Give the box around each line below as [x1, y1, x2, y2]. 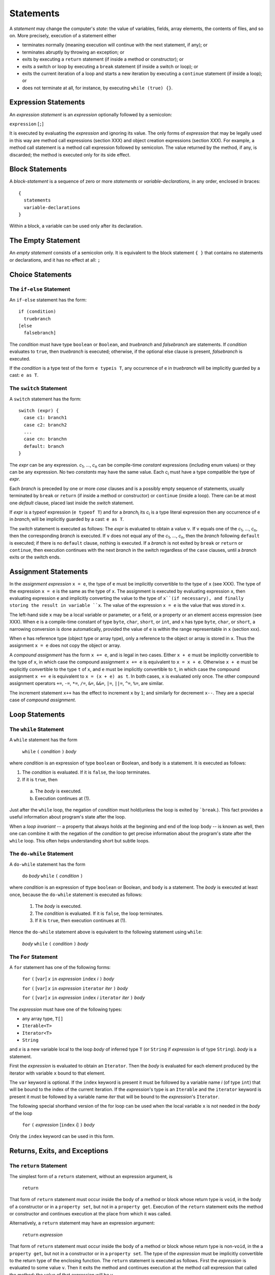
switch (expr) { [18, 407, 59, 413]
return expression [22, 1232, 63, 1238]
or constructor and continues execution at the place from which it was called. [9, 1211, 172, 1217]
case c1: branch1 [23, 415, 67, 421]
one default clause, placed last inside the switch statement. [9, 500, 134, 506]
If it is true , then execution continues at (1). [35, 917, 127, 924]
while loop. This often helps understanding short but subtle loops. [9, 837, 150, 844]
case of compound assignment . [9, 697, 76, 703]
